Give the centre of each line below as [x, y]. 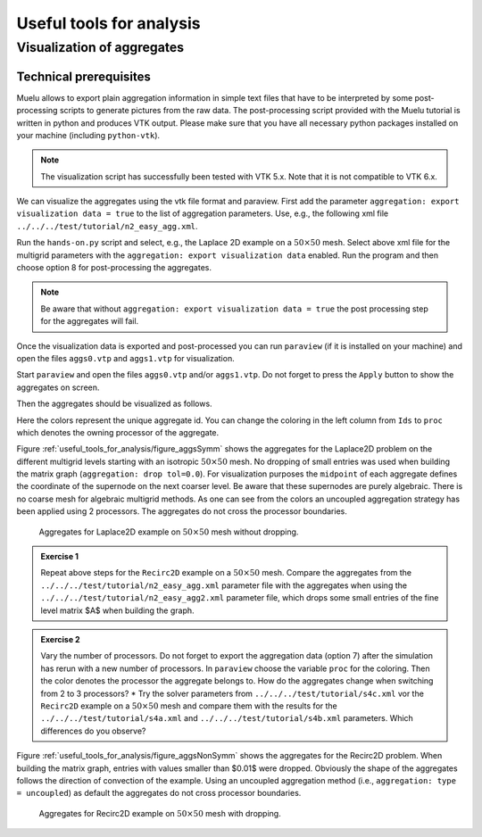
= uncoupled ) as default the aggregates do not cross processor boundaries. [159, 793]
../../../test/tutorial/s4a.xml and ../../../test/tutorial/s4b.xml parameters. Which [227, 718]
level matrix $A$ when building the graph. [118, 610]
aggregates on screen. [58, 387]
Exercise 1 [60, 557]
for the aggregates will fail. [90, 321]
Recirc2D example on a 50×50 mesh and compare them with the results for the [189, 706]
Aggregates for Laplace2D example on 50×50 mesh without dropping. [169, 532]
